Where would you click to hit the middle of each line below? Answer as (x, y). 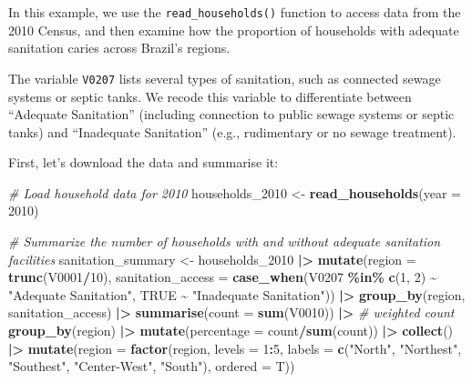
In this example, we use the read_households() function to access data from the (235, 12)
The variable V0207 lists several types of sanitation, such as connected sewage (225, 78)
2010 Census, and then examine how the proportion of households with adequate (234, 30)
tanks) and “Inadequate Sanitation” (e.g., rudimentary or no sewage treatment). (232, 131)
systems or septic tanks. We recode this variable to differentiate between (210, 96)
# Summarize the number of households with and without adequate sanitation (225, 241)
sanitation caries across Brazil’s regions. (119, 48)
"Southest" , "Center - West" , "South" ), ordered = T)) (152, 366)
